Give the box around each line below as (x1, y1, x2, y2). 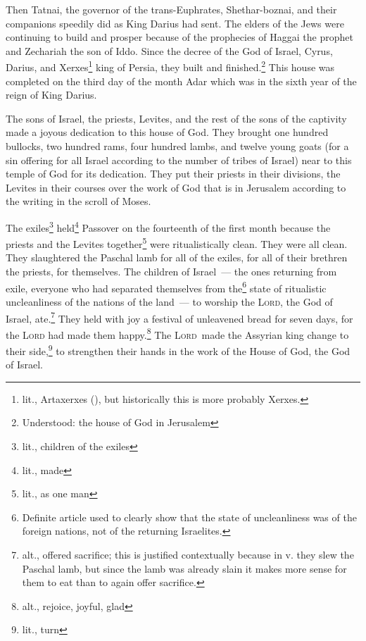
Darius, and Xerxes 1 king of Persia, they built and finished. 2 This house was (6, 58, 335, 75)
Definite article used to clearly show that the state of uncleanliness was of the (22, 509, 357, 524)
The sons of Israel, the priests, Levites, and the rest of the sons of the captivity (6, 111, 347, 125)
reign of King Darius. (6, 87, 97, 102)
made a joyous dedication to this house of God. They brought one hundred (6, 125, 329, 139)
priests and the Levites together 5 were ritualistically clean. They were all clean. (6, 235, 348, 251)
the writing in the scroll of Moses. (6, 194, 151, 209)
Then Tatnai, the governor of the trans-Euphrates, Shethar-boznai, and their (6, 2, 337, 16)
